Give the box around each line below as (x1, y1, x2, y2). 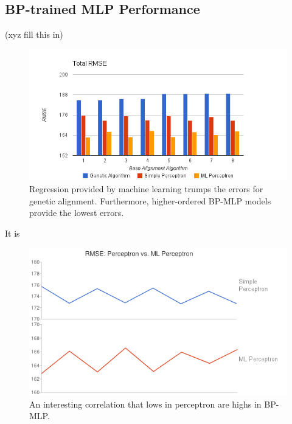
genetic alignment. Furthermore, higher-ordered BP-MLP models (29, 194, 271, 207)
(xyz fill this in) (5, 28, 63, 41)
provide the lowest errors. (29, 206, 124, 219)
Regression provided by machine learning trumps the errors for (29, 182, 263, 195)
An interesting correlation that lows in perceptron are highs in (29, 397, 262, 410)
